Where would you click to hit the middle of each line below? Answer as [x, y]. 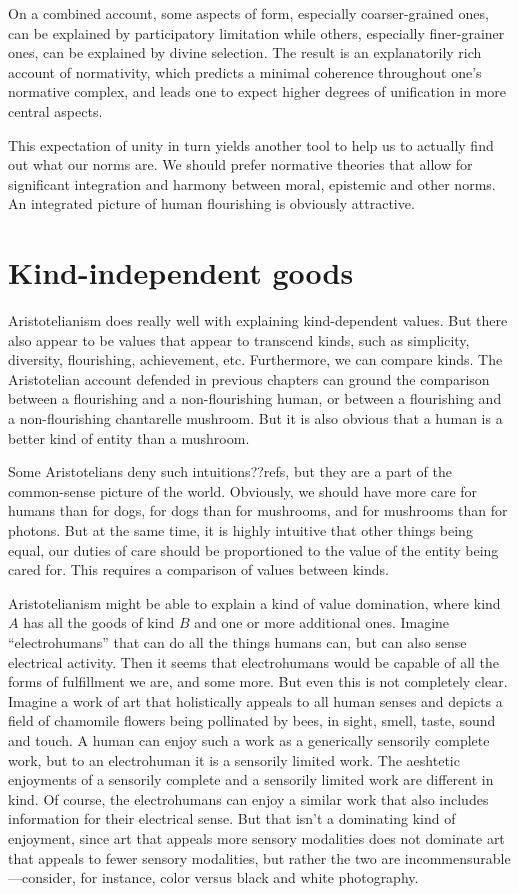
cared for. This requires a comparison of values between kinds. [198, 569]
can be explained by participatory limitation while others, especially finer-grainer [256, 32]
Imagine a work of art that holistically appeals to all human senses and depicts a [255, 700]
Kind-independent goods [181, 272]
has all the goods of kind [99, 622]
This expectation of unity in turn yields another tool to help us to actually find [251, 144]
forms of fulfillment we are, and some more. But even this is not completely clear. [258, 681]
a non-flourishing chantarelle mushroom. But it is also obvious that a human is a [255, 418]
